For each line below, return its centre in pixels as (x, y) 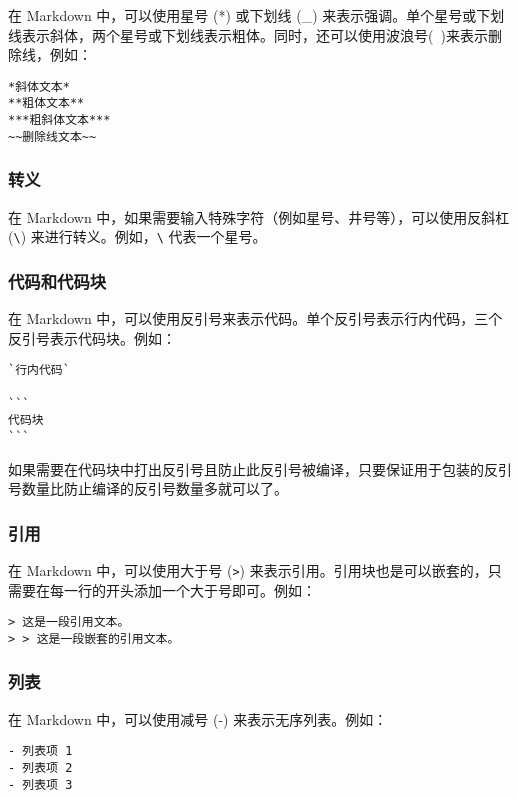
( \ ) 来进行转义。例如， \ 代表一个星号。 (137, 236)
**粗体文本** (46, 103)
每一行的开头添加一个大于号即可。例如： (182, 589)
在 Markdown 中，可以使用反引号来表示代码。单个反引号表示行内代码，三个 (255, 318)
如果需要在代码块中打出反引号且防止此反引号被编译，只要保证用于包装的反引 (260, 468)
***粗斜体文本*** (59, 120)
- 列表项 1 (40, 751)
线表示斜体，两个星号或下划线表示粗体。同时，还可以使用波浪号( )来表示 (248, 34)
